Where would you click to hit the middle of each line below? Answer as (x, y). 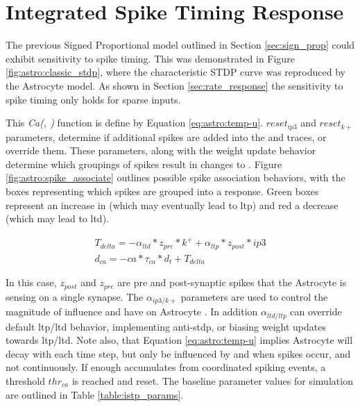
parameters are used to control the (254, 296)
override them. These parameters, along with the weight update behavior (161, 150)
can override (316, 312)
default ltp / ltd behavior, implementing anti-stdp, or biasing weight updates (166, 326)
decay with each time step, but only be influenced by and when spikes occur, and (178, 353)
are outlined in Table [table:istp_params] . (95, 394)
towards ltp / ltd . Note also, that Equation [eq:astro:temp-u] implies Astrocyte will (179, 340)
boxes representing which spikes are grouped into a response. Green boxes (162, 191)
